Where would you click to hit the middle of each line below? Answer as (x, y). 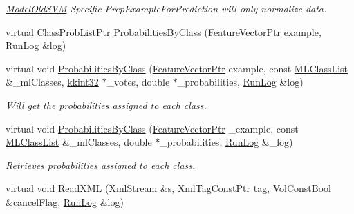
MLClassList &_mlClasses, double (79, 142)
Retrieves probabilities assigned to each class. (101, 165)
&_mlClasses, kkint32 (52, 82)
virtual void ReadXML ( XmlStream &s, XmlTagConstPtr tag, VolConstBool (168, 188)
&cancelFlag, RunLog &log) (65, 201)
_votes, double (138, 82)
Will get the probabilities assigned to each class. (106, 105)
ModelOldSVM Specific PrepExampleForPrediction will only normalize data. (166, 8)
